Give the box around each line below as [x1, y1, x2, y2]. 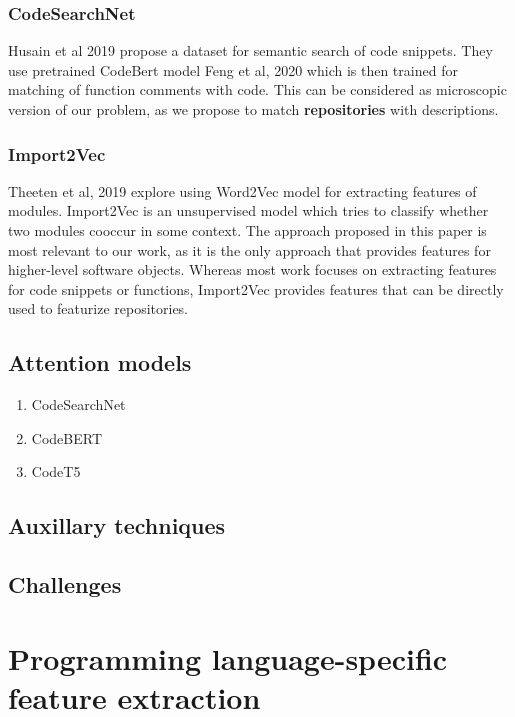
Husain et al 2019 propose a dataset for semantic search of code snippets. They [8, 40, 493, 61]
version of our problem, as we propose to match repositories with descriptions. [8, 99, 499, 119]
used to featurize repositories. [8, 298, 189, 319]
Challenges [8, 569, 122, 600]
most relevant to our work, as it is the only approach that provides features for [8, 239, 491, 260]
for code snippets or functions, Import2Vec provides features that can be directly [8, 278, 504, 299]
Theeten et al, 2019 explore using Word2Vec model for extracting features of [8, 180, 477, 201]
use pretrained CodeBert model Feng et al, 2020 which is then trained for [8, 59, 458, 80]
